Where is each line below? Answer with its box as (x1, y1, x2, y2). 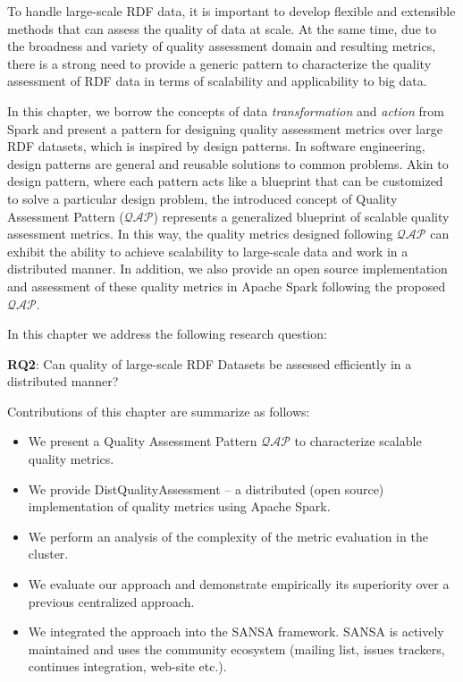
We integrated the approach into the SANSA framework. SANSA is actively (28, 622, 444, 641)
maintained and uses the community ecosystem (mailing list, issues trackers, (28, 639, 445, 658)
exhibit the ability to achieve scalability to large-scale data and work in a (7, 241, 408, 260)
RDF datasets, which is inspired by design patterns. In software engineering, (7, 137, 425, 156)
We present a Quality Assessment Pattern (28, 432, 257, 450)
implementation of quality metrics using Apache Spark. (28, 497, 331, 516)
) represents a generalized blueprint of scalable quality (153, 206, 450, 225)
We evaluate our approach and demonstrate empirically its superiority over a (28, 575, 450, 594)
